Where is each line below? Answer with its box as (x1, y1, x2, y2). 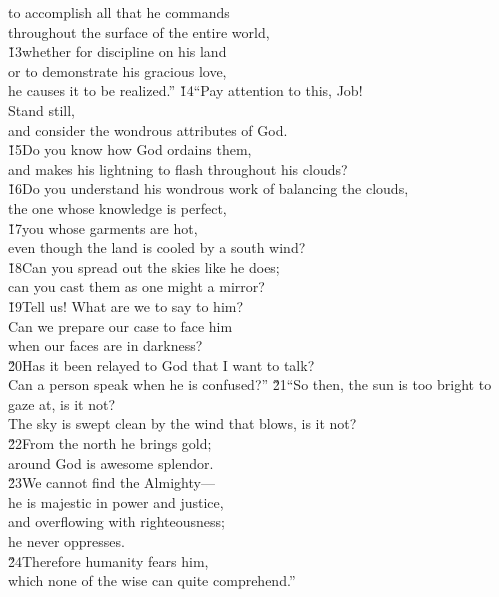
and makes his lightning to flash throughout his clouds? (8, 158, 348, 179)
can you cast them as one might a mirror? (8, 276, 265, 297)
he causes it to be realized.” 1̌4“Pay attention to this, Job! (8, 80, 363, 101)
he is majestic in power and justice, (8, 491, 224, 512)
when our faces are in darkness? (8, 335, 203, 356)
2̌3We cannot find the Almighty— (8, 472, 215, 493)
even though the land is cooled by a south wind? (8, 237, 306, 258)
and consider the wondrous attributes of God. (8, 119, 288, 140)
